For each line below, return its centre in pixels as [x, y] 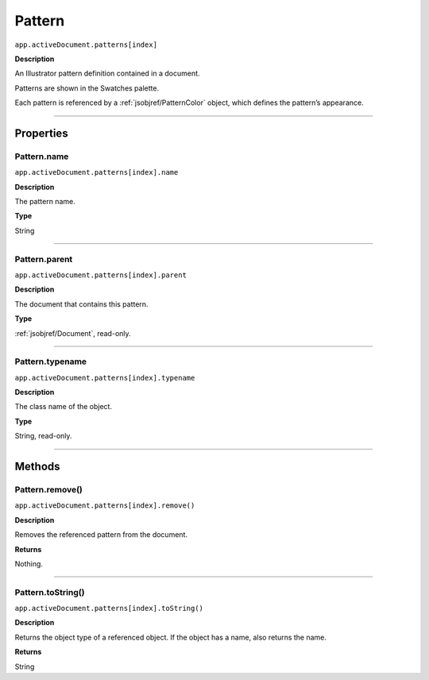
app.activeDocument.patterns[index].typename [105, 378]
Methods [37, 467]
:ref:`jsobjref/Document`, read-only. [73, 333]
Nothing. [29, 563]
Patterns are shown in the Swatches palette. [87, 88]
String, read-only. [43, 436]
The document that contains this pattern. [81, 304]
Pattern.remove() [48, 490]
